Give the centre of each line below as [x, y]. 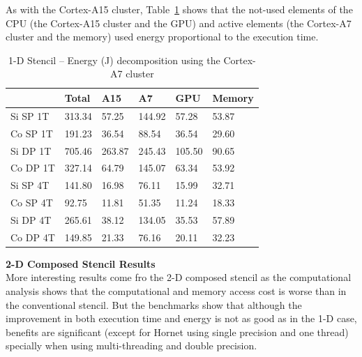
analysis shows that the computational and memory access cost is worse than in [176, 291]
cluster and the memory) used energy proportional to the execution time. [162, 37]
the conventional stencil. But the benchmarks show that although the [154, 304]
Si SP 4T [30, 185]
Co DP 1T [33, 168]
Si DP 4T [31, 219]
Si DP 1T [31, 150]
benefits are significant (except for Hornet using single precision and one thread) [177, 332]
